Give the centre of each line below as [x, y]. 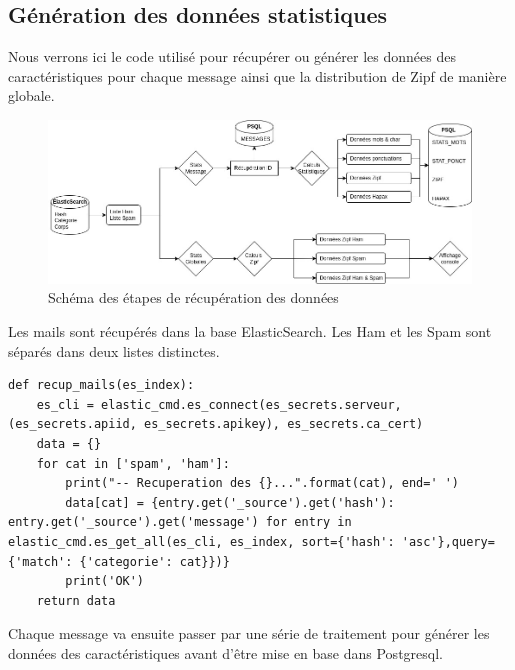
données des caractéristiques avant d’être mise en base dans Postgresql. [225, 652]
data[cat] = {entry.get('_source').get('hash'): [230, 502]
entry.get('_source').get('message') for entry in [180, 522]
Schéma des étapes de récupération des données [193, 297]
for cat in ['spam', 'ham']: [133, 463]
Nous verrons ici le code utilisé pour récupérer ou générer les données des [232, 56]
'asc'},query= [448, 541]
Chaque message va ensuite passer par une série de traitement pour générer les [249, 633]
